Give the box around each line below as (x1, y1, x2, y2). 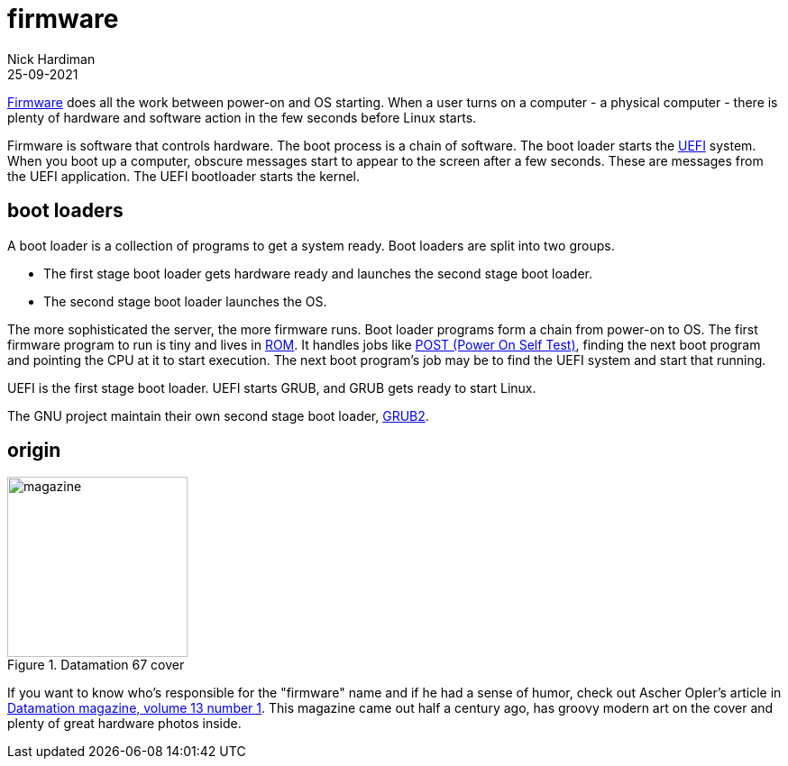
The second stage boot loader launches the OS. (43, 293, 327, 309)
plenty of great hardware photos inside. (7, 716, 242, 732)
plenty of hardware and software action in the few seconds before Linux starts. (7, 109, 477, 125)
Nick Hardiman (7, 50, 96, 67)
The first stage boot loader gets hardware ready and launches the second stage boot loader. (43, 265, 593, 281)
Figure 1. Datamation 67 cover (7, 657, 185, 673)
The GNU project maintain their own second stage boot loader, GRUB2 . (7, 407, 429, 424)
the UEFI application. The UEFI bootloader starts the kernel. (7, 168, 361, 184)
